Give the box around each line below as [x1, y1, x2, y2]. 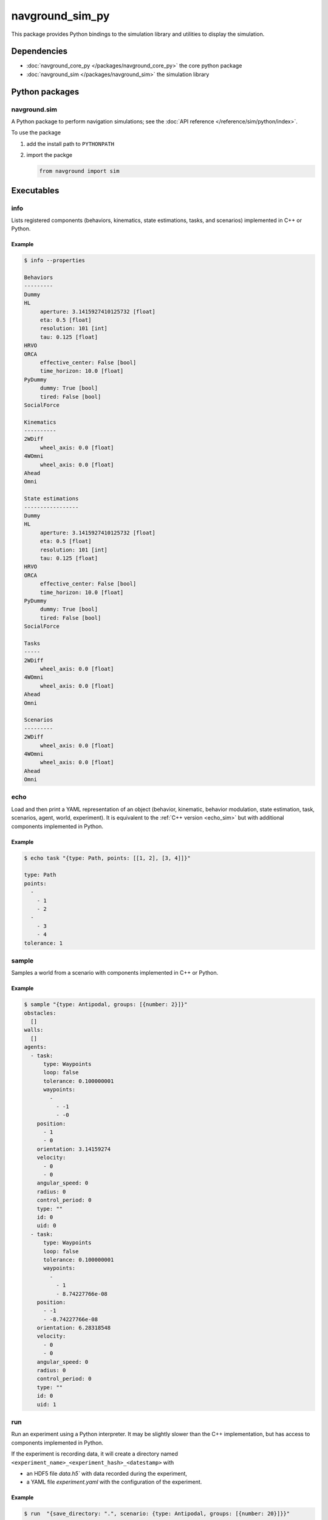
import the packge [26, 151, 73, 159]
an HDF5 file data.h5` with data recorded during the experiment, [26, 1470, 188, 1477]
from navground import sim [39, 168, 120, 174]
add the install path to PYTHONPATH [26, 140, 115, 147]
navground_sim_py [11, 9, 110, 22]
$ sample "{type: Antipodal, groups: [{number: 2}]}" [24, 1001, 188, 1008]
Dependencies [11, 46, 68, 57]
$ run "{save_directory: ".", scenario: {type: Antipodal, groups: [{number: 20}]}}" [24, 1510, 290, 1517]
